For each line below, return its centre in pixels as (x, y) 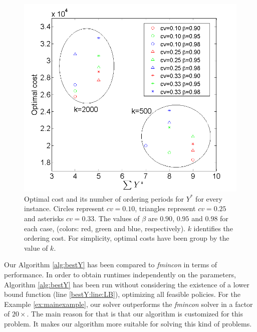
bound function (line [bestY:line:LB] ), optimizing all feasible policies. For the (122, 294)
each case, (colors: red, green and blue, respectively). (105, 228)
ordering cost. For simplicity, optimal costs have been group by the (127, 238)
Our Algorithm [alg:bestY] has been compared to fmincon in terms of (111, 265)
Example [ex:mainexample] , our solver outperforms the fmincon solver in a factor (128, 304)
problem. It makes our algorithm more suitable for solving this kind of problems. (128, 323)
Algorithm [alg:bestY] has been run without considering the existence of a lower (127, 284)
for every (209, 198)
